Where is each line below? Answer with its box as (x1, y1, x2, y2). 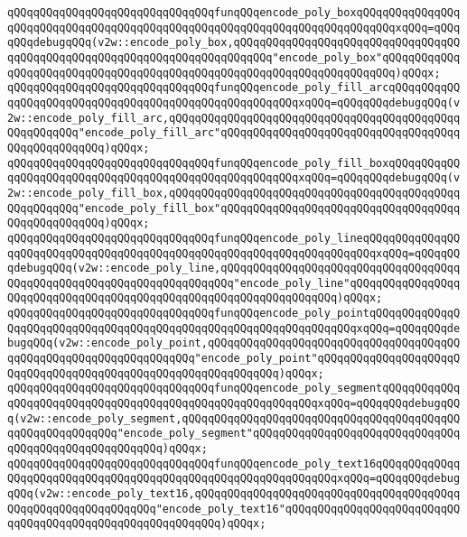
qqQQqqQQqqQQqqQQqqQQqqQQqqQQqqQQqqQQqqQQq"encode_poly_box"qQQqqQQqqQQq (7, 51, 461, 64)
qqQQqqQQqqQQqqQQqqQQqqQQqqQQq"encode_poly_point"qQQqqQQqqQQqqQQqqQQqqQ (7, 352, 461, 366)
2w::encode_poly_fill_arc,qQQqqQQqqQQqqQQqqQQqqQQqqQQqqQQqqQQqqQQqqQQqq (7, 111, 461, 125)
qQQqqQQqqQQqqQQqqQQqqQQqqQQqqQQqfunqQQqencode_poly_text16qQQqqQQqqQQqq (7, 457, 461, 470)
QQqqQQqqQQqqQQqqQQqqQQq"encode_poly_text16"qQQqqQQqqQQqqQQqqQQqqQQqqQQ (7, 502, 461, 515)
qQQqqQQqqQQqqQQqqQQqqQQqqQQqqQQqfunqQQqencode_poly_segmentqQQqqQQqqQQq (7, 382, 461, 395)
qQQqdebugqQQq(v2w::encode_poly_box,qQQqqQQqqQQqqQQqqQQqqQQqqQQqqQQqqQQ (7, 36, 461, 50)
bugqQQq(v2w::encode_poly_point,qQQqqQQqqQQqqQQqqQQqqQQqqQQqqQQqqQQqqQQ (7, 337, 461, 350)
